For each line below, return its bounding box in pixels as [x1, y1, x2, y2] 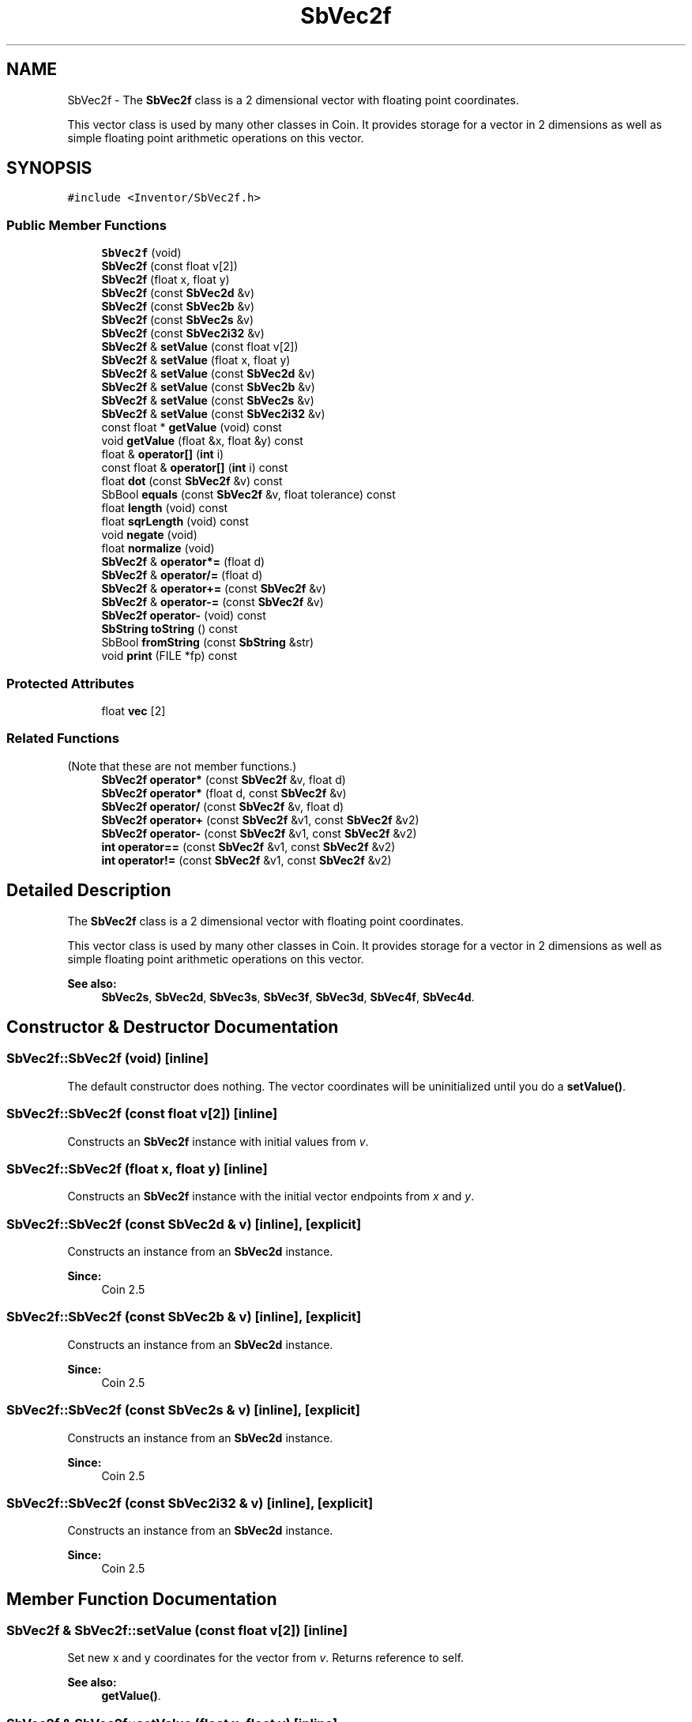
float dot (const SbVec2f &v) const [101, 474, 283, 488]
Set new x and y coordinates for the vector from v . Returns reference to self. [67, 1651, 464, 1665]
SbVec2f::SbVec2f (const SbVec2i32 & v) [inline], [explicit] [6, 1494, 374, 1511]
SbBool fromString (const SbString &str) [101, 635, 314, 650]
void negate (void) [101, 528, 197, 542]
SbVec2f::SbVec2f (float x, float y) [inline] [6, 1160, 268, 1177]
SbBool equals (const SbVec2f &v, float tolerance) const [101, 488, 396, 502]
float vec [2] [101, 703, 166, 718]
